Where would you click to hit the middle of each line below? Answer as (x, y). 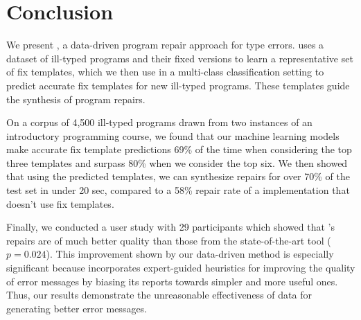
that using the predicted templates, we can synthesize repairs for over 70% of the (178, 176)
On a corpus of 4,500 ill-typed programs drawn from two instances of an (159, 122)
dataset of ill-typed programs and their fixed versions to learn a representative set (180, 58)
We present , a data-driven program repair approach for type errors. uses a (165, 45)
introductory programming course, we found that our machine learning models (173, 135)
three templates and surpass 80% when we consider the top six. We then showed (177, 162)
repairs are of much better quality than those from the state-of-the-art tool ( (169, 240)
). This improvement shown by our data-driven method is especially (190, 254)
